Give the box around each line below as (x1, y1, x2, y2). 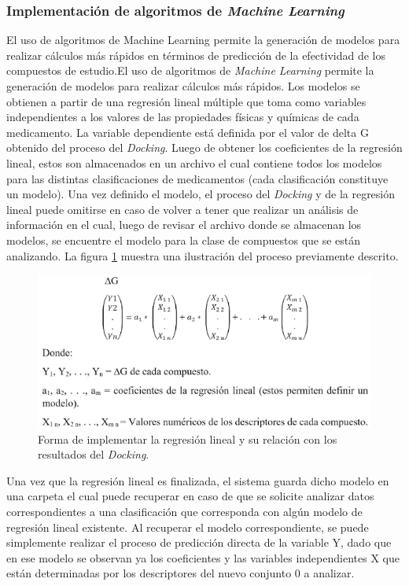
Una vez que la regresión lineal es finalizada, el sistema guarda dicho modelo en (6, 472, 389, 488)
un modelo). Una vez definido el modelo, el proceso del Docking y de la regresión (6, 186, 396, 202)
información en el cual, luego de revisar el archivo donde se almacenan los (6, 216, 362, 233)
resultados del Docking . (38, 446, 149, 463)
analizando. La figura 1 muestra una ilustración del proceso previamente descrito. (6, 247, 399, 264)
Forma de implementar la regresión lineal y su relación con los (38, 430, 337, 447)
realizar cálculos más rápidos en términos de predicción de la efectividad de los (6, 46, 385, 63)
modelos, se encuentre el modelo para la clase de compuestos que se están (6, 231, 361, 248)
